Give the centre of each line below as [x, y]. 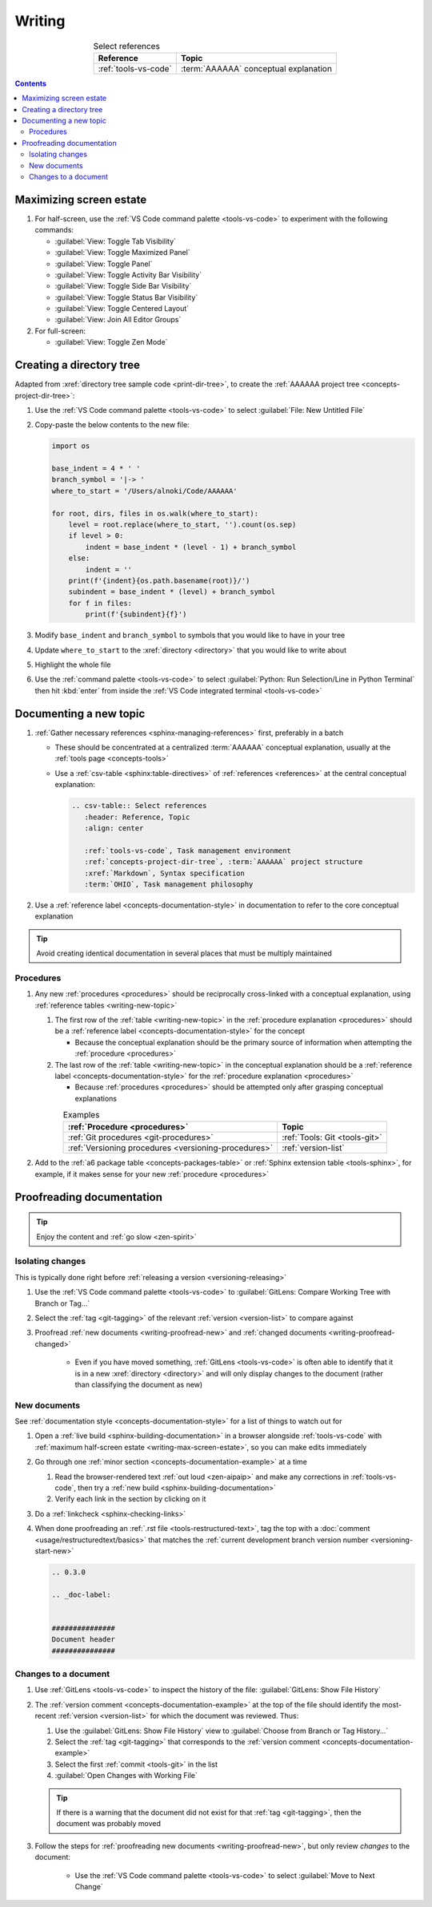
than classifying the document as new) [139, 1384]
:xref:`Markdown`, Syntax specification [165, 873]
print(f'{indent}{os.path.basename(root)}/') [159, 581]
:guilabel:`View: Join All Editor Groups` [118, 320]
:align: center [114, 828]
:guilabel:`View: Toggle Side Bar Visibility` [123, 286]
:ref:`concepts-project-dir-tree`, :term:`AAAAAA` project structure [224, 862]
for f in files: [100, 603]
